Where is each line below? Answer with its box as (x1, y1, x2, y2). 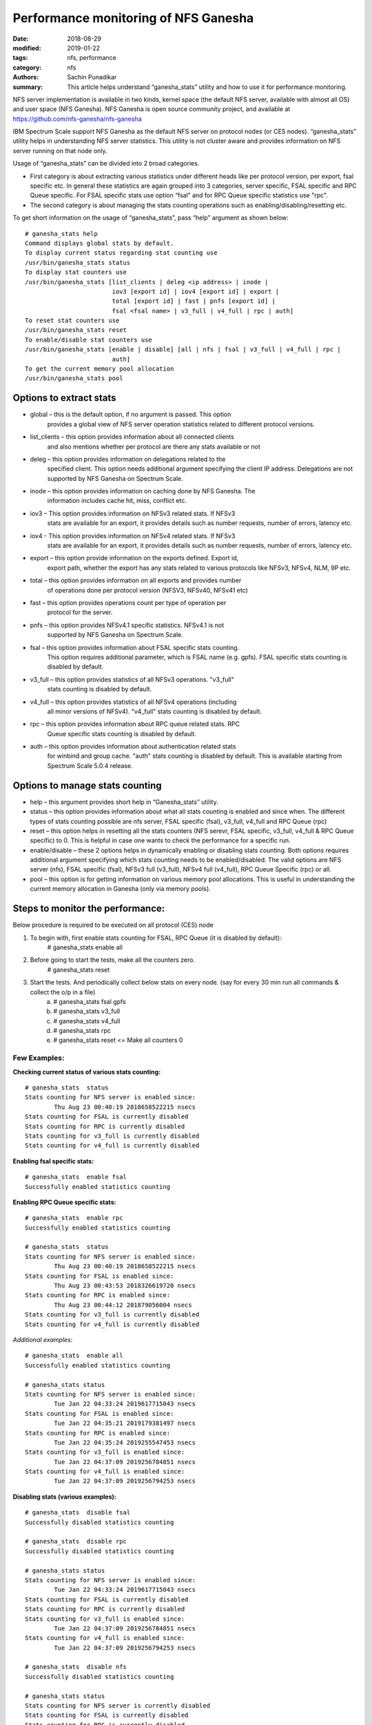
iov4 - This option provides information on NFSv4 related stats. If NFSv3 (30, 531, 236, 540)
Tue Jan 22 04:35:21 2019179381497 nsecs (54, 1419, 196, 1428)
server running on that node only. (12, 146, 107, 155)
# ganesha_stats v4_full (53, 1016, 121, 1025)
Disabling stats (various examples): (12, 1492, 116, 1501)
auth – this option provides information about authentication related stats (30, 742, 236, 751)
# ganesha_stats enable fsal (25, 1173, 127, 1181)
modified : (12, 43, 41, 52)
